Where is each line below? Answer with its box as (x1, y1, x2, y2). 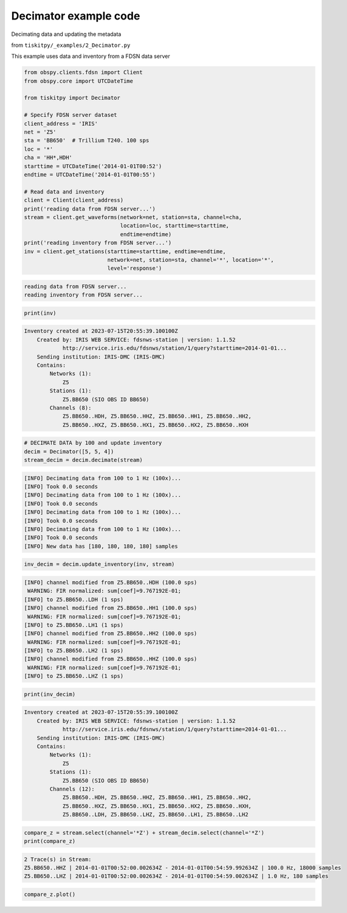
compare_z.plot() (24, 890, 76, 898)
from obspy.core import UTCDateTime (24, 77, 134, 85)
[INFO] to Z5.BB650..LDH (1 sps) (24, 596, 124, 603)
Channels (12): (49, 785, 95, 792)
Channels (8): (49, 404, 92, 411)
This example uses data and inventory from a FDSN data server (11, 52, 170, 60)
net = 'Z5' (24, 128, 57, 136)
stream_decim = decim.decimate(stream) (24, 456, 143, 464)
